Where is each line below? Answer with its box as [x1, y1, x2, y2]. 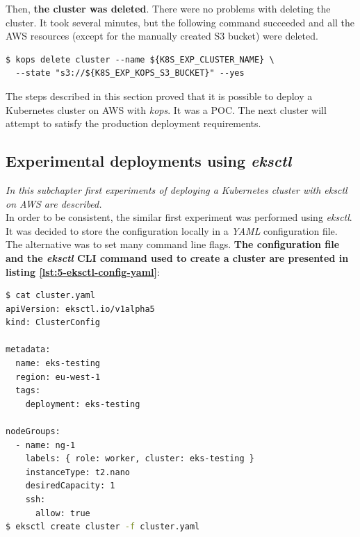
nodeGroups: [6, 427, 60, 437]
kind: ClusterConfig [6, 317, 101, 328]
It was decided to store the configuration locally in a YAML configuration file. [6, 223, 338, 238]
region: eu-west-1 [15, 372, 101, 382]
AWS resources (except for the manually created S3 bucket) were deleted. [6, 28, 318, 43]
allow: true [35, 508, 90, 518]
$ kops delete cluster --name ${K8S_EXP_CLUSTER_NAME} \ [6, 54, 275, 65]
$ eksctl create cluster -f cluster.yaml [6, 522, 200, 532]
